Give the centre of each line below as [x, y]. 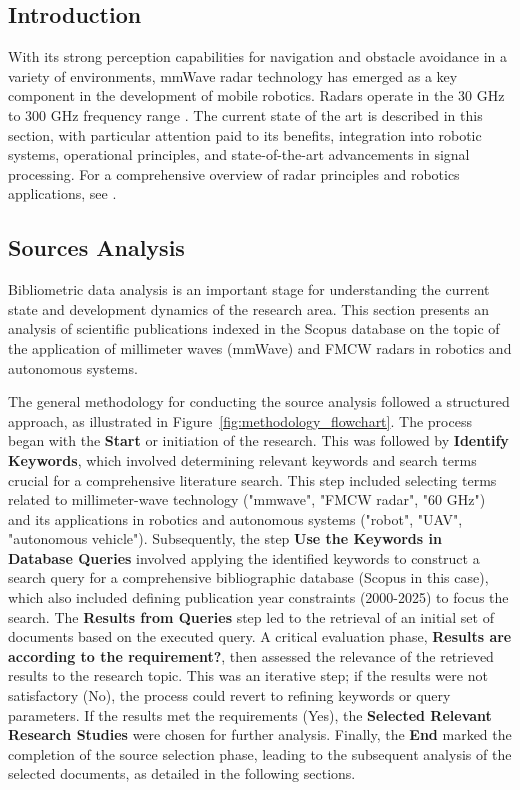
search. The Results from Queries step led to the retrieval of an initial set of [251, 616]
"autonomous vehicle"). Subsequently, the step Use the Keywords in [225, 538]
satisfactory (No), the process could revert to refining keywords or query [229, 695]
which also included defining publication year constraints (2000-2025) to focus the [258, 597]
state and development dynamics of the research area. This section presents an [248, 308]
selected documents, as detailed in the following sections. [182, 773]
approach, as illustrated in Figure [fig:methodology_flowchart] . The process [240, 420]
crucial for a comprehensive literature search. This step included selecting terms [252, 479]
